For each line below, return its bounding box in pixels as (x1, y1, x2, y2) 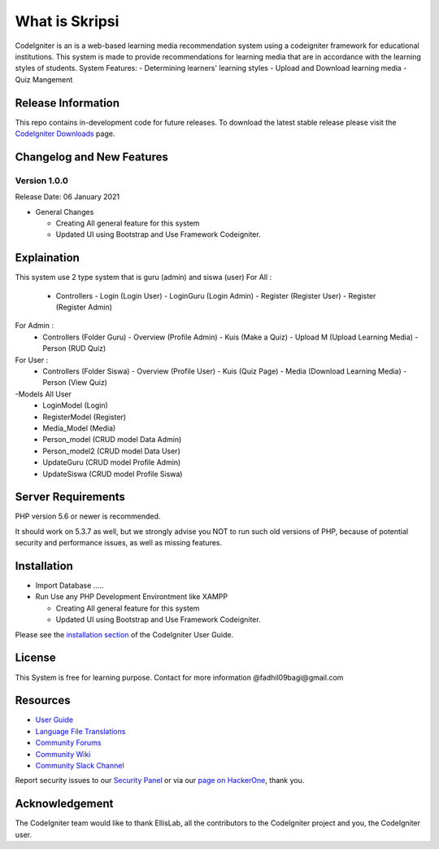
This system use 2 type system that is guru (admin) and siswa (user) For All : (15, 273, 272, 282)
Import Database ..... (35, 580, 104, 590)
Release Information (15, 96, 120, 110)
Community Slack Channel (35, 761, 125, 771)
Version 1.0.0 (15, 175, 68, 186)
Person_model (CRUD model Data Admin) (42, 435, 182, 444)
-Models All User (15, 389, 72, 399)
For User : (15, 355, 49, 365)
